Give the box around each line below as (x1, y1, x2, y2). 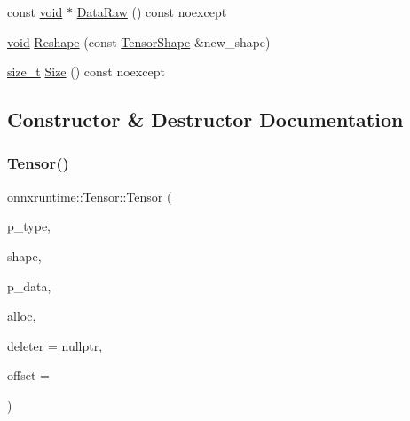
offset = (7, 366, 50, 385)
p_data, (7, 276, 51, 295)
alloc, (7, 306, 36, 325)
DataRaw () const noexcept (76, 3, 227, 20)
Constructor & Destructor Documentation (7, 106, 404, 133)
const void (7, 3, 63, 20)
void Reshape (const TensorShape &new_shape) (7, 32, 271, 51)
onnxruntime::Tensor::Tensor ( (7, 187, 172, 205)
